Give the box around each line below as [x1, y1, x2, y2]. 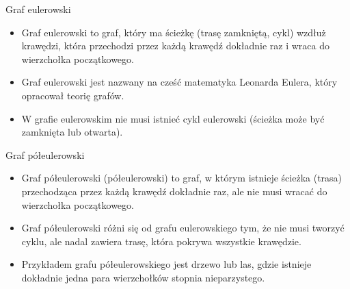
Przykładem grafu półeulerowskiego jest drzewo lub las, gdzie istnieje [21, 257, 312, 271]
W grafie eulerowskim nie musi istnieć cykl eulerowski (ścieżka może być [21, 111, 325, 125]
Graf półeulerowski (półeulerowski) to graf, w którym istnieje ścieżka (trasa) [21, 171, 342, 185]
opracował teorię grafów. [21, 88, 124, 102]
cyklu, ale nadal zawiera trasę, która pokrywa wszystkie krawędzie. [21, 234, 301, 248]
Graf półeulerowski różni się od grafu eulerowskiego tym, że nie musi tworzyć [21, 221, 345, 235]
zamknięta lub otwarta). [21, 125, 123, 139]
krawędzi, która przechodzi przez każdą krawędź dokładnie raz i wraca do [21, 38, 330, 53]
